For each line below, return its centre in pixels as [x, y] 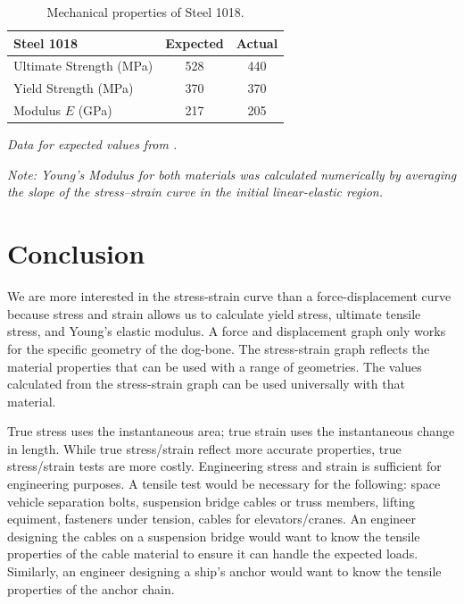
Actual [257, 42]
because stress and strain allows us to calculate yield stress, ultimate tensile [214, 313]
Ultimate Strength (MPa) [83, 66]
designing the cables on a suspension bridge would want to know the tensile [214, 536]
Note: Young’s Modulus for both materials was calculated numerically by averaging [232, 174]
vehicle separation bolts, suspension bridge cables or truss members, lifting [211, 501]
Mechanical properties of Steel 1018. [145, 12]
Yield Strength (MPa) [74, 88]
